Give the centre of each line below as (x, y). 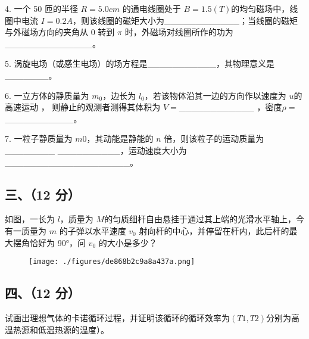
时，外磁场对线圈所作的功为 (179, 32)
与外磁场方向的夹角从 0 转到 (60, 32)
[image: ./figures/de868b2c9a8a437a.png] (112, 262)
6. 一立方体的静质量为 (47, 95)
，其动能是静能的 (120, 139)
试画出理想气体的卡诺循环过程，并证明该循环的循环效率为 (117, 317)
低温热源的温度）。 (73, 329)
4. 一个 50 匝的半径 (41, 8)
